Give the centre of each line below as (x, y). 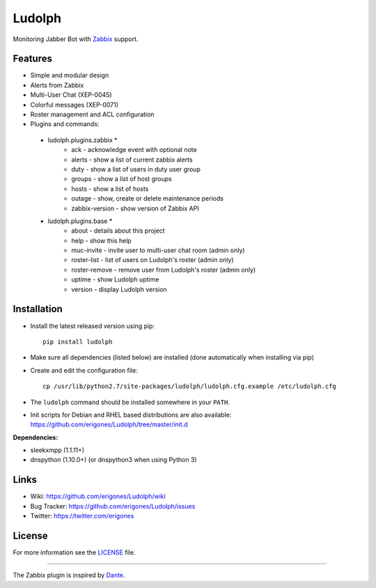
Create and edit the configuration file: (84, 370)
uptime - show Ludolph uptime (115, 279)
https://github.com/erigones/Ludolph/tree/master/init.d (109, 424)
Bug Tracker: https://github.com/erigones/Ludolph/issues (113, 506)
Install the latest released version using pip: (93, 326)
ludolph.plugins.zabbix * (83, 140)
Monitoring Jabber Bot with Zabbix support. (76, 39)
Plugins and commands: (65, 124)
